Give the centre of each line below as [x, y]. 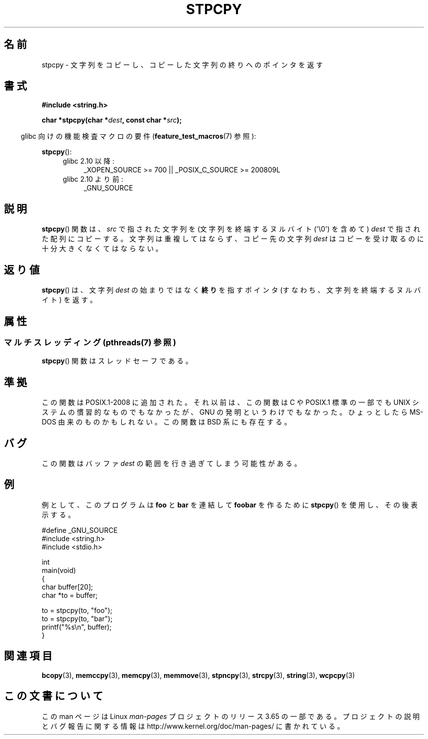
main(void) [59, 570]
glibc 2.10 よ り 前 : [93, 179]
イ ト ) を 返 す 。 [69, 300]
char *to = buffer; [70, 595]
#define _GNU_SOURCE [80, 530]
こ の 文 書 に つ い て [53, 696]
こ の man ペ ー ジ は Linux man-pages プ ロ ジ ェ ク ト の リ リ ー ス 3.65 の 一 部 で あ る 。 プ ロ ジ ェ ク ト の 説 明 [231, 716]
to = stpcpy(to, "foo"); [77, 610]
